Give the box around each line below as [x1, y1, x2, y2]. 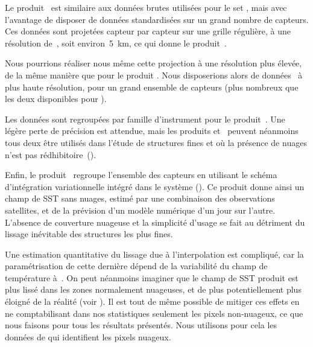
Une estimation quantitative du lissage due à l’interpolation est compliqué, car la [5, 247, 304, 260]
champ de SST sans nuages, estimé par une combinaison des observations [5, 192, 275, 205]
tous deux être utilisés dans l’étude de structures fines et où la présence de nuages [5, 136, 307, 148]
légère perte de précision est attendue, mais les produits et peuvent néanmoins [5, 124, 299, 137]
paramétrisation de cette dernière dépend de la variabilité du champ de [5, 259, 268, 272]
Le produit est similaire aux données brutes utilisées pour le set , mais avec [5, 1, 287, 13]
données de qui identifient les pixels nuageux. [5, 330, 171, 343]
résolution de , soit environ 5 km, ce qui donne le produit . [5, 36, 227, 49]
